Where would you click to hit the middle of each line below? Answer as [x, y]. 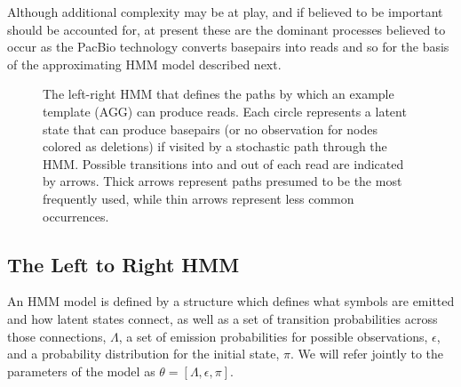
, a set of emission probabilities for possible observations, [273, 336]
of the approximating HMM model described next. [144, 64]
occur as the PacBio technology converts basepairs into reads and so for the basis [228, 47]
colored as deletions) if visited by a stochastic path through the [215, 146]
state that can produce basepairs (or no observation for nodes [211, 129]
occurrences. [76, 216]
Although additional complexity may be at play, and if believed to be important [225, 12]
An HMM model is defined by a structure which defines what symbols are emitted [231, 301]
